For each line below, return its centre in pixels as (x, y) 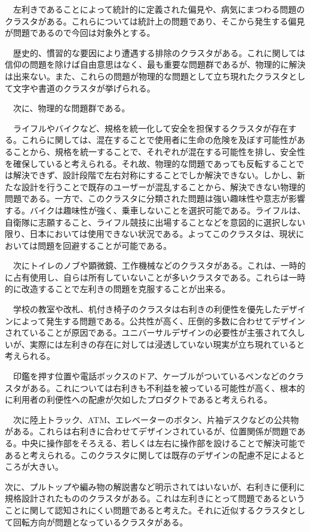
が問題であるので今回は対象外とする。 (80, 33)
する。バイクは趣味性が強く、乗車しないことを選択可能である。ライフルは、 (155, 210)
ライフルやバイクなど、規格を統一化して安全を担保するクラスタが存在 (151, 128)
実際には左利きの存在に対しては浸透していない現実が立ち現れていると (167, 344)
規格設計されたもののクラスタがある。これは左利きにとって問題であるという (155, 498)
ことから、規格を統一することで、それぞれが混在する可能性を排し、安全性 (159, 151)
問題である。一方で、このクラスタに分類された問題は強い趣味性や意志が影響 (155, 198)
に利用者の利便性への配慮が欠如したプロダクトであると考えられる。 (139, 399)
